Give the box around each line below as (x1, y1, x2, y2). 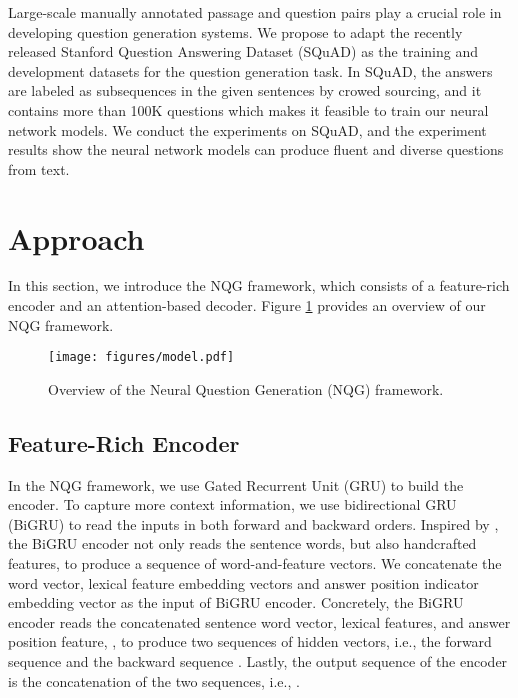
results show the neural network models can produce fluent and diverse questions (8, 139, 504, 160)
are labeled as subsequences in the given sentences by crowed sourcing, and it (8, 80, 482, 101)
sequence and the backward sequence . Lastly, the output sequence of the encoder (8, 651, 508, 672)
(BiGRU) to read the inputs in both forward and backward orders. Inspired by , (8, 513, 499, 534)
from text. (8, 158, 70, 179)
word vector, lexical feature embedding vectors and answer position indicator (8, 572, 479, 593)
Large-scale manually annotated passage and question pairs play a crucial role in (8, 2, 502, 22)
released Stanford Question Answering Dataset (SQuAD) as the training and (8, 41, 478, 62)
